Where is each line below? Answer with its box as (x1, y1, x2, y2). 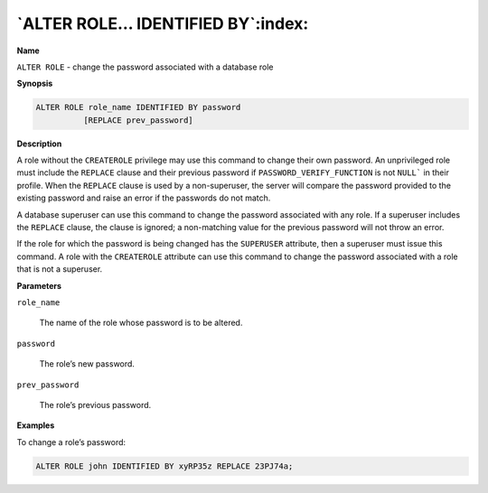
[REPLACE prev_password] (82, 115, 193, 126)
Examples (16, 420, 55, 431)
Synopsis (16, 78, 53, 89)
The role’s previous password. (39, 399, 152, 410)
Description (16, 138, 62, 149)
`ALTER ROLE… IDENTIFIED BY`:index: (16, 14, 309, 33)
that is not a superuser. (16, 264, 103, 274)
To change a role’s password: (16, 436, 127, 447)
